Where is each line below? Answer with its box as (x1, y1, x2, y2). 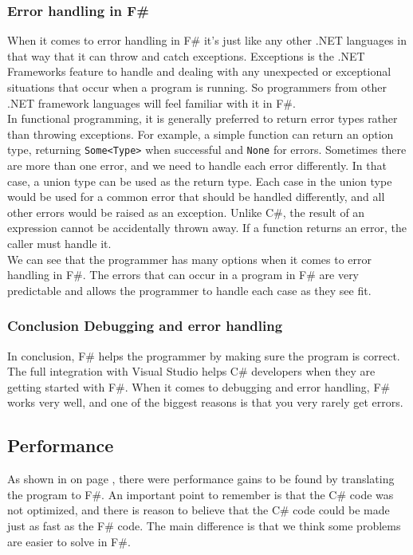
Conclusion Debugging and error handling (7, 316, 283, 336)
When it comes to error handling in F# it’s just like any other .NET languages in (7, 32, 407, 49)
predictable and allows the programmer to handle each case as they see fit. (7, 281, 372, 298)
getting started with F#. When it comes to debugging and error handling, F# (7, 378, 391, 395)
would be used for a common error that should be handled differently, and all (7, 188, 385, 205)
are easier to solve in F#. (7, 533, 131, 549)
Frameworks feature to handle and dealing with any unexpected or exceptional (7, 63, 391, 80)
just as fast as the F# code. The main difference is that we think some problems (7, 517, 401, 533)
